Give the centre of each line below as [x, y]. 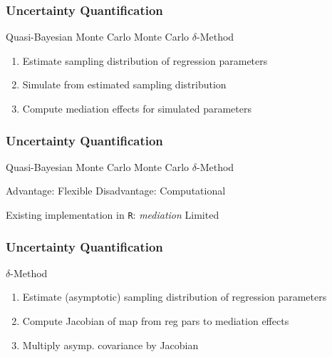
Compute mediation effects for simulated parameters [137, 108]
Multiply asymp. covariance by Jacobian [110, 345]
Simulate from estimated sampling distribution [124, 84]
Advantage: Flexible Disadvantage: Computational [116, 191]
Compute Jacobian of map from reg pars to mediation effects [156, 321]
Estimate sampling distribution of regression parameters [145, 60]
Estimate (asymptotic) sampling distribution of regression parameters [175, 297]
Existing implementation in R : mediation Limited [113, 214]
